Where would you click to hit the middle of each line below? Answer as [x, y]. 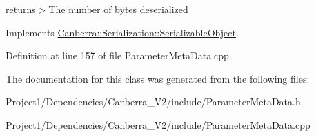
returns [21, 9]
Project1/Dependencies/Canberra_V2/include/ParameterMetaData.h [153, 102]
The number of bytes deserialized [118, 9]
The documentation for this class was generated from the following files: [158, 78]
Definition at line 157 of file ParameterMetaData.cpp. [119, 55]
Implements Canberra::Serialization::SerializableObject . [122, 32]
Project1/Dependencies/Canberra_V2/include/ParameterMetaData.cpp [158, 124]
